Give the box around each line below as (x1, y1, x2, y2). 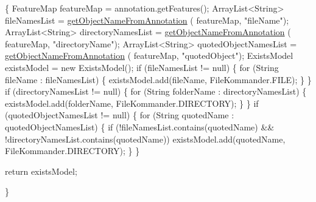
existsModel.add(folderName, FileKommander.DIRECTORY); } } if (5, 96, 259, 109)
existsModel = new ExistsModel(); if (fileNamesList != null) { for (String (5, 61, 279, 73)
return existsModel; (5, 164, 77, 177)
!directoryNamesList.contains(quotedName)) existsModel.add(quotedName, (5, 132, 286, 145)
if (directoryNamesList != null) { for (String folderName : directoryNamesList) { (5, 85, 307, 98)
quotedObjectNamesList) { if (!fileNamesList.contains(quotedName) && (5, 120, 275, 133)
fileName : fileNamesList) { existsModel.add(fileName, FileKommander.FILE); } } (5, 73, 312, 86)
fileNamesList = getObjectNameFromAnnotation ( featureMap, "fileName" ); (5, 13, 289, 26)
